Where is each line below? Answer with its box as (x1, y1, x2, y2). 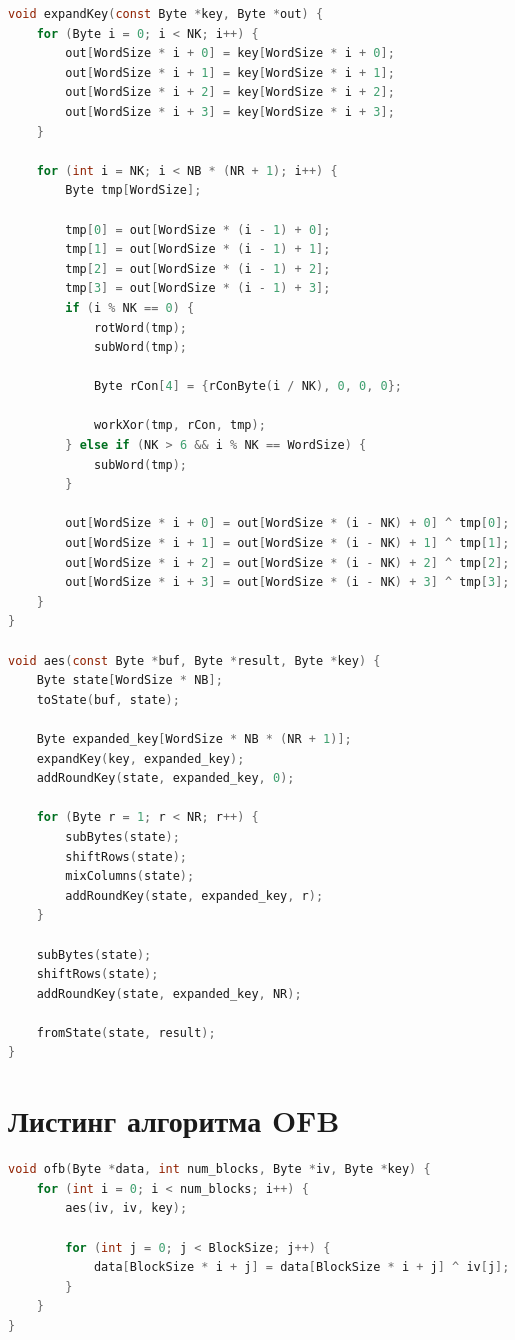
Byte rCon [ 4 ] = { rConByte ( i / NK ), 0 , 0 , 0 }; (93, 379, 403, 394)
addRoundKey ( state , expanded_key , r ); (65, 888, 324, 903)
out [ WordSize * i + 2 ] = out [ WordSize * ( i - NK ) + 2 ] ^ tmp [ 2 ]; (65, 555, 510, 570)
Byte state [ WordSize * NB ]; (36, 673, 223, 688)
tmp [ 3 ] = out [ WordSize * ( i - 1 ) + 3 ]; (65, 281, 331, 296)
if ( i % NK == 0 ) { (65, 300, 195, 315)
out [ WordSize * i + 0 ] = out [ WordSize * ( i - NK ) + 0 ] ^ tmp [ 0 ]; (65, 516, 510, 531)
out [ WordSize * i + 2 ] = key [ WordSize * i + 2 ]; (65, 85, 395, 100)
